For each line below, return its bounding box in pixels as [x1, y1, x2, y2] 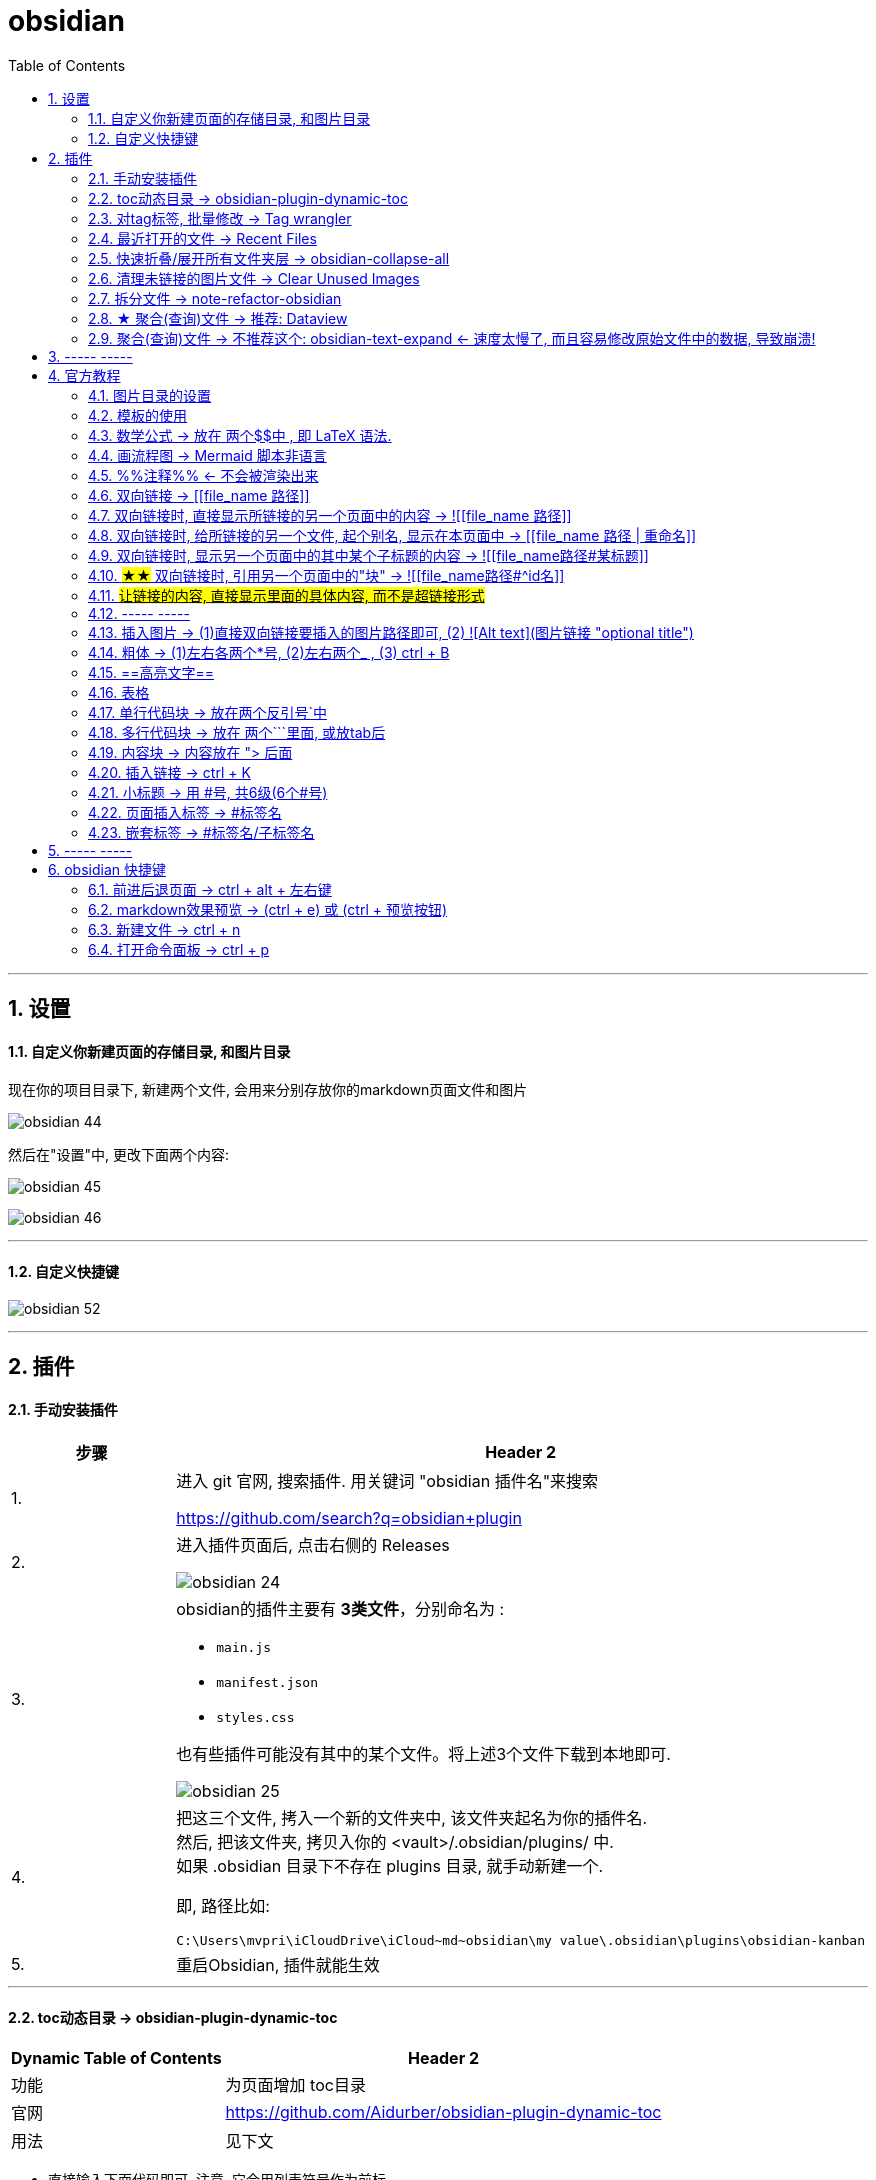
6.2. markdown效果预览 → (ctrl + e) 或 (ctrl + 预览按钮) [88, 900, 448, 918]
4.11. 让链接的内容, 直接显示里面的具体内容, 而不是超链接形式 [88, 586, 485, 604]
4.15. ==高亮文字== [88, 663, 215, 681]
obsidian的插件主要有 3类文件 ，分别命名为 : [176, 1599, 505, 1620]
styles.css [216, 1710, 295, 1726]
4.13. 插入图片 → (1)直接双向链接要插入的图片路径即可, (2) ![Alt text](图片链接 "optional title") [88, 623, 694, 641]
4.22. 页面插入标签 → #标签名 [88, 803, 282, 821]
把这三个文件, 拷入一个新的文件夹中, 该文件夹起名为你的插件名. [176, 1808, 648, 1829]
